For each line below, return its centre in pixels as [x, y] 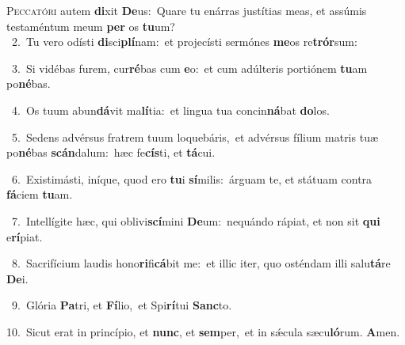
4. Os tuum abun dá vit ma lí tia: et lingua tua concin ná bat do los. [170, 110]
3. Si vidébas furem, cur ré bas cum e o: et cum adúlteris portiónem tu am [189, 68]
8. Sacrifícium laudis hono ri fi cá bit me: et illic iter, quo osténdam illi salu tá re [201, 263]
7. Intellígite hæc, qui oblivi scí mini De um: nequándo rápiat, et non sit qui [196, 220]
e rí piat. [25, 236]
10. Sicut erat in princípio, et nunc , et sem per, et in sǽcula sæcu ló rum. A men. [203, 331]
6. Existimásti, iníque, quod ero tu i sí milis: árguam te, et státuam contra [192, 178]
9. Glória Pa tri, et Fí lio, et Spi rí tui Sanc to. [122, 305]
